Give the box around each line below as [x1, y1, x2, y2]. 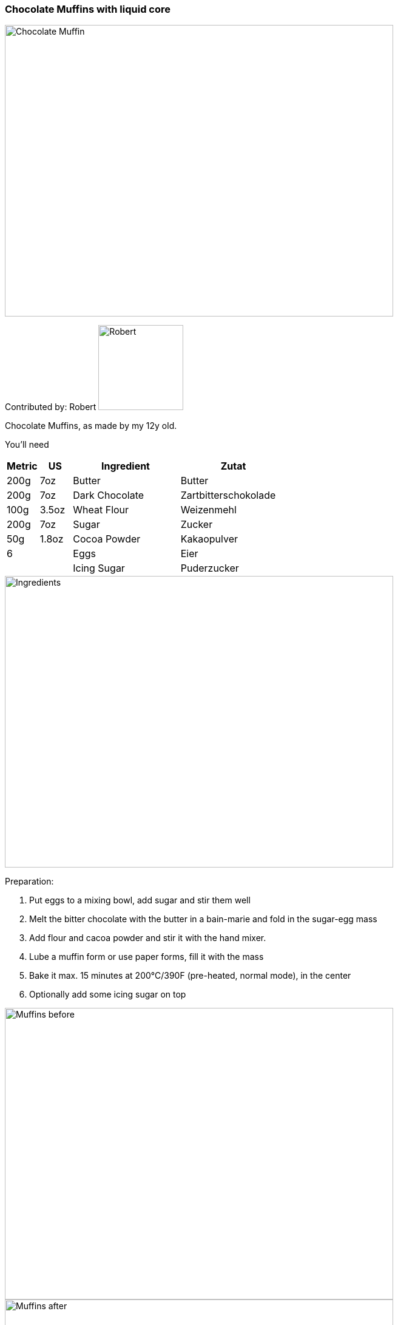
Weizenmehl [180, 504, 237, 516]
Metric [7, 460, 38, 473]
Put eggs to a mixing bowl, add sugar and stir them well [29, 895, 251, 906]
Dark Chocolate [73, 489, 144, 502]
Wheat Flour [73, 504, 129, 516]
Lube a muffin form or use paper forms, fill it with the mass [29, 951, 264, 962]
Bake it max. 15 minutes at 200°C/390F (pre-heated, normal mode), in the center [29, 970, 351, 981]
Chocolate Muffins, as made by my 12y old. [5, 420, 177, 431]
